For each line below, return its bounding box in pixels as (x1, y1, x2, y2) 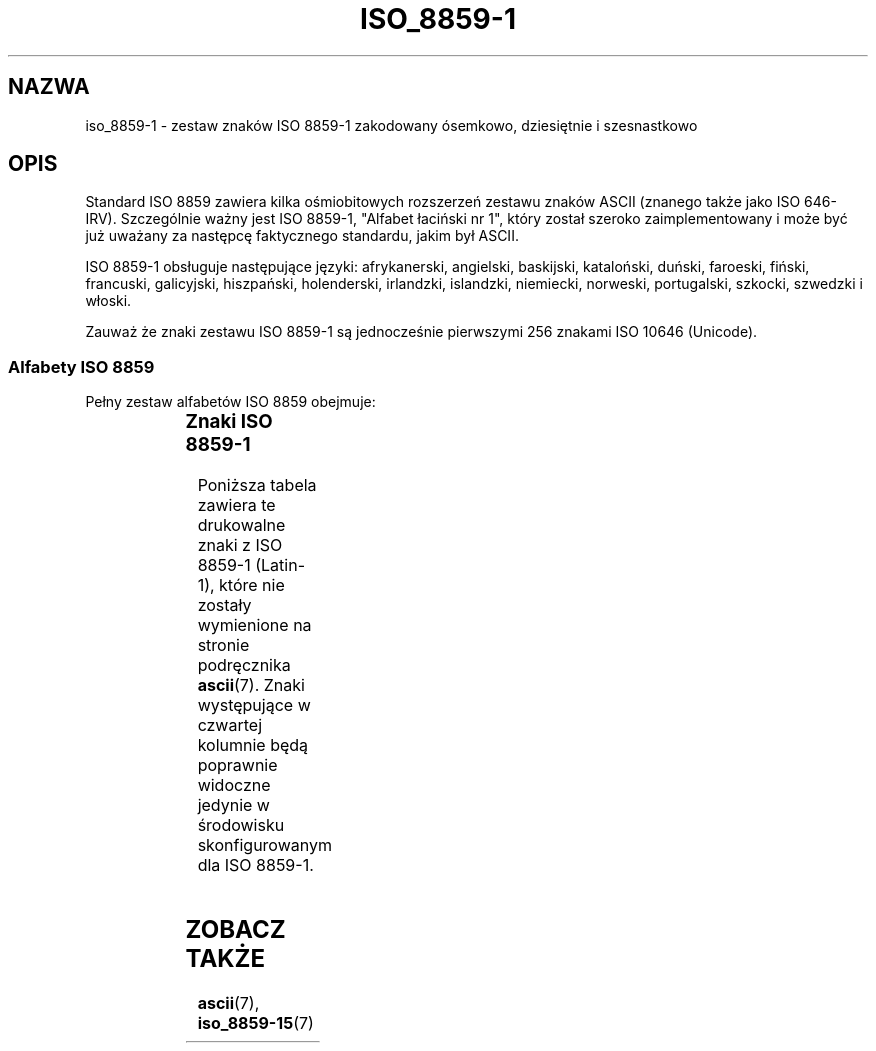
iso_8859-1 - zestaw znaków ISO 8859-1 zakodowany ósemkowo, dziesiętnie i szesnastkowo (85, 116, 698, 134)
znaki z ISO (197, 534, 283, 555)
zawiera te (197, 494, 276, 515)
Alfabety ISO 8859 (8, 356, 155, 377)
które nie (219, 574, 285, 595)
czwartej (197, 714, 262, 735)
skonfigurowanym (197, 834, 332, 855)
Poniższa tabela (197, 474, 317, 495)
